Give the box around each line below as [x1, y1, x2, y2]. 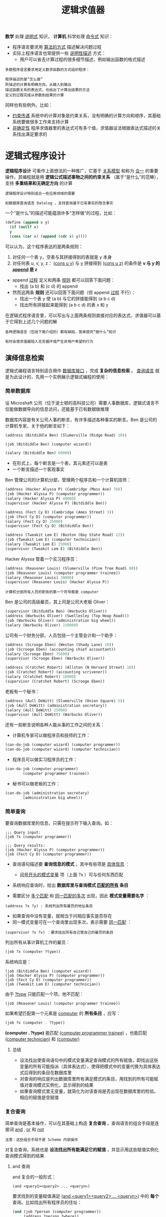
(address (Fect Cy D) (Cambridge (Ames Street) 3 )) [5, 509, 114, 514]
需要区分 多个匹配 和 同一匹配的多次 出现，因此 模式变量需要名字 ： [12, 892, 150, 899]
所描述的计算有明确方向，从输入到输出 [5, 82, 72, 87]
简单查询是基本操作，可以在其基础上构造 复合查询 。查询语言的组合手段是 [5, 1120, 155, 1126]
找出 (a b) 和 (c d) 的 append [19, 283, 78, 289]
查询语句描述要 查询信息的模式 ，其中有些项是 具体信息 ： [12, 861, 130, 867]
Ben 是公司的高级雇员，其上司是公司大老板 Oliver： [5, 599, 110, 605]
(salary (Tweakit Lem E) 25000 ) [5, 542, 72, 547]
